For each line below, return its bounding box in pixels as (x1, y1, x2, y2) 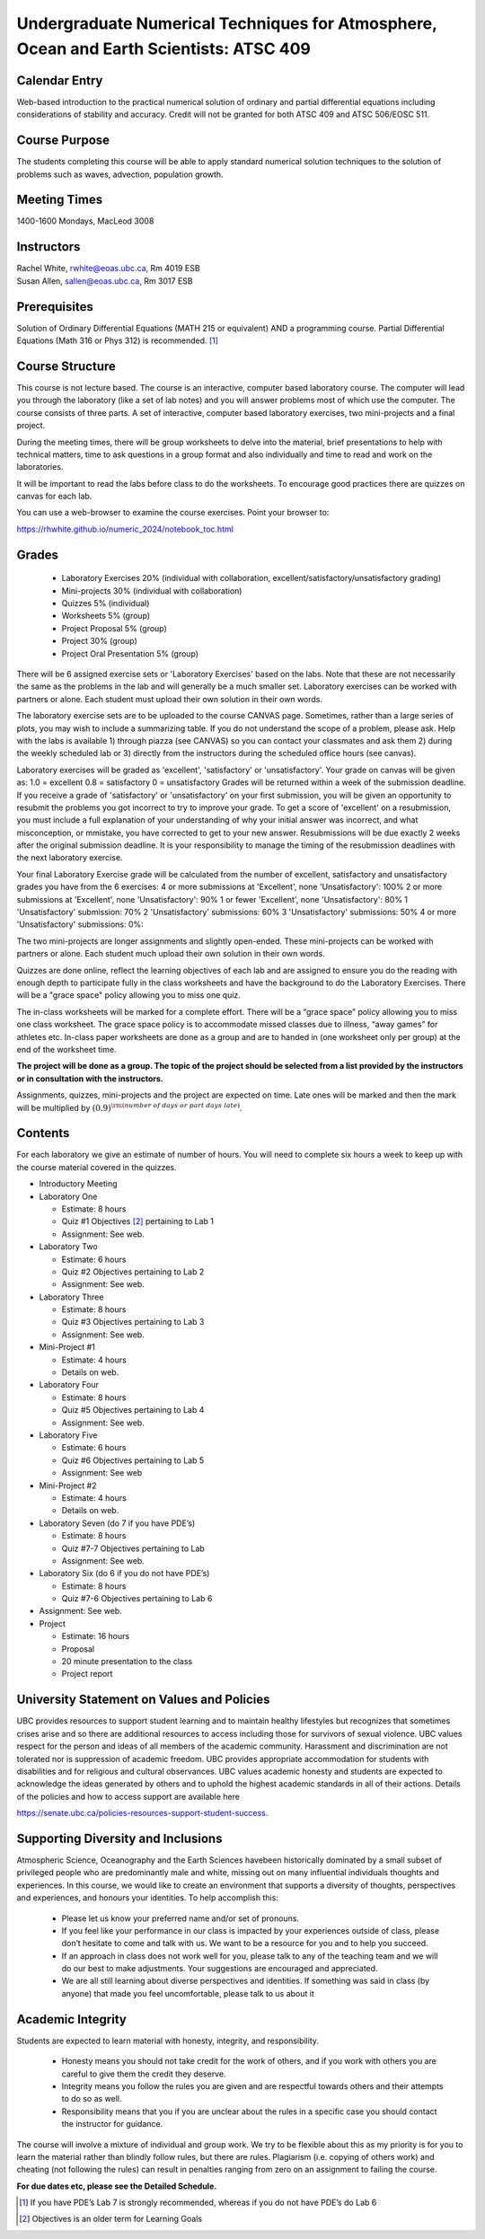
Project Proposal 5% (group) (61, 622, 168, 633)
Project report (61, 1669, 113, 1679)
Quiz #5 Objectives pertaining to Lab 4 (61, 1405, 205, 1415)
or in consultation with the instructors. (16, 1073, 163, 1084)
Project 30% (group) (61, 636, 138, 647)
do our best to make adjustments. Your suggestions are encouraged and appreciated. (61, 1963, 378, 1974)
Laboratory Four (39, 1380, 99, 1390)
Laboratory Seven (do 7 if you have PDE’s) (39, 1518, 196, 1529)
